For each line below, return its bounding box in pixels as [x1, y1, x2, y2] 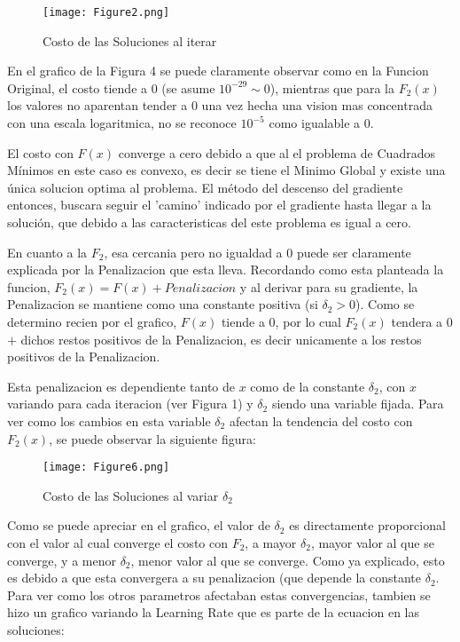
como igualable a [269, 114, 361, 132]
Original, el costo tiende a [7, 78, 148, 97]
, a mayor [245, 533, 297, 551]
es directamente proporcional [289, 516, 446, 535]
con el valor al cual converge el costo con [7, 533, 228, 551]
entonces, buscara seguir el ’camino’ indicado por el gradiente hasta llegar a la [7, 195, 432, 214]
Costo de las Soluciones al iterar [43, 31, 217, 50]
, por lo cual [275, 312, 341, 330]
